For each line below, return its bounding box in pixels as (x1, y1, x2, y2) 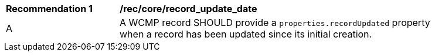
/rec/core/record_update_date (120, 3, 257, 14)
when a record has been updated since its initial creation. (120, 28, 372, 40)
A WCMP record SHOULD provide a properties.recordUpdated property (120, 17, 430, 28)
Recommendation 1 (6, 3, 93, 14)
